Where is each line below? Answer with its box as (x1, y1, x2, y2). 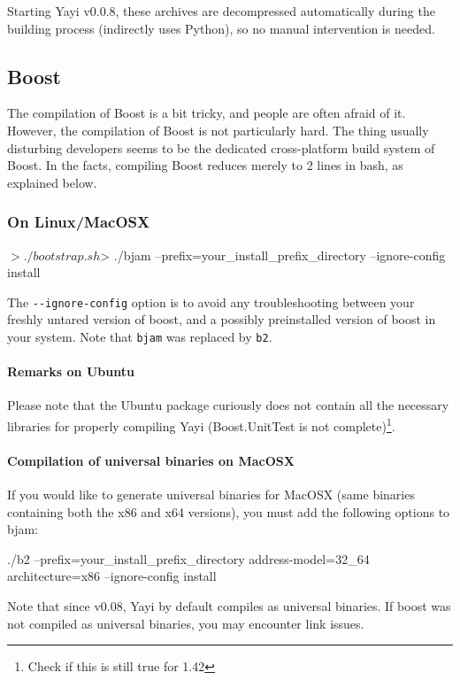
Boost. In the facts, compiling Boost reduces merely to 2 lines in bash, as (7, 156, 403, 174)
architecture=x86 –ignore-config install (7, 567, 217, 585)
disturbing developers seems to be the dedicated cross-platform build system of (7, 138, 435, 157)
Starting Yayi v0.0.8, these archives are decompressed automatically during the (7, 2, 435, 19)
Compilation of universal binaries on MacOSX (7, 451, 295, 469)
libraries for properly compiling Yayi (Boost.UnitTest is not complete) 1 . (7, 414, 395, 435)
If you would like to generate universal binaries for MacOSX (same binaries (7, 485, 415, 504)
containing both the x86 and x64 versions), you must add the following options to (7, 502, 450, 521)
